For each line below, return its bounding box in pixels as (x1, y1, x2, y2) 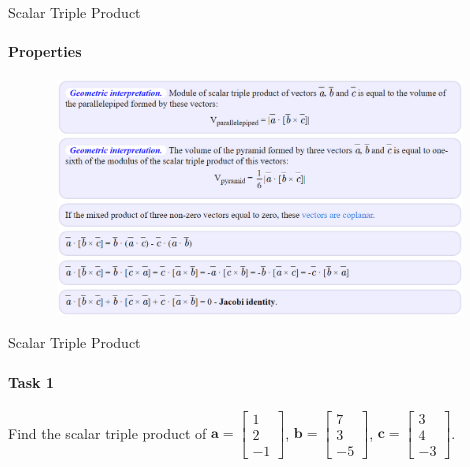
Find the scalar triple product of (8, 422, 207, 443)
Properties (8, 41, 82, 62)
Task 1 (8, 371, 54, 392)
